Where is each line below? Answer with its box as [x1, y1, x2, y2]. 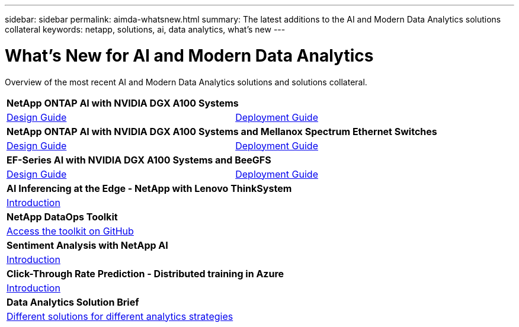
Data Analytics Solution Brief [7, 296, 139, 308]
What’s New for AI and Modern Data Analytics [5, 45, 374, 66]
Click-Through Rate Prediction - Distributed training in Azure [7, 267, 284, 280]
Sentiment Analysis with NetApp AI [7, 239, 168, 251]
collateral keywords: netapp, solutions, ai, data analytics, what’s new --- [5, 24, 286, 34]
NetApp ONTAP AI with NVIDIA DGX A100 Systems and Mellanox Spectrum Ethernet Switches [7, 125, 437, 137]
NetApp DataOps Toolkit [7, 210, 118, 223]
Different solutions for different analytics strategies [7, 310, 233, 322]
